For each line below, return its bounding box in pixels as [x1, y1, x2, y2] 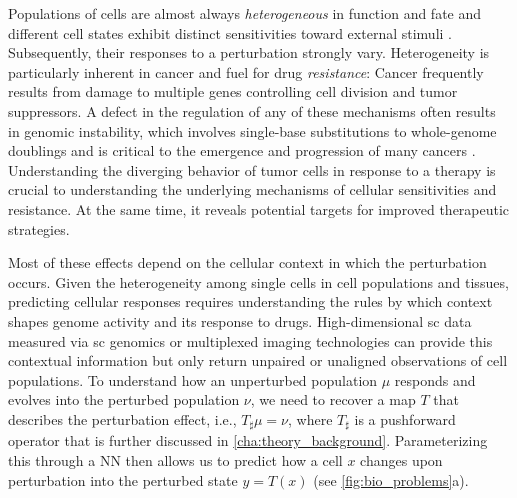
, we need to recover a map [250, 389, 416, 410]
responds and [394, 369, 476, 390]
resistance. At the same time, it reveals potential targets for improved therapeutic [8, 198, 510, 219]
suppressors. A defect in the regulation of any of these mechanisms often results [8, 100, 496, 121]
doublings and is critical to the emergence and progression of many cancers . [8, 140, 476, 161]
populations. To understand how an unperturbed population [8, 369, 378, 390]
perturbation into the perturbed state [8, 469, 238, 490]
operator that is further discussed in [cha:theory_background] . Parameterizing [8, 430, 488, 451]
